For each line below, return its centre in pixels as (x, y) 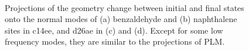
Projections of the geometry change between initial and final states (125, 7)
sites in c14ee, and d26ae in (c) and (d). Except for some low (114, 30)
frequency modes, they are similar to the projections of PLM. (115, 41)
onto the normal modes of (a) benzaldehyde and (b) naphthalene (121, 19)
